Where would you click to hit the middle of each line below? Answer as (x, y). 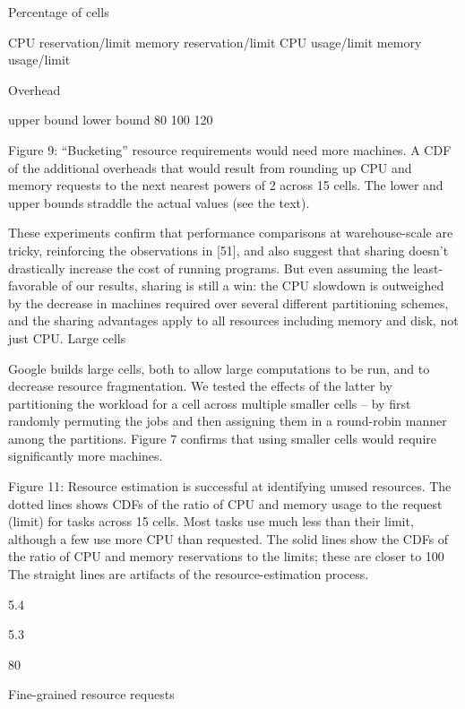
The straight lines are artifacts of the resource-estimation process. (189, 574)
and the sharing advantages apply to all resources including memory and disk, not (233, 320)
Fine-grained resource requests (91, 694)
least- (428, 268)
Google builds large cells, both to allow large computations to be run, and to (219, 368)
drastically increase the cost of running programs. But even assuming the (209, 268)
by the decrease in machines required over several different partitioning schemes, (228, 303)
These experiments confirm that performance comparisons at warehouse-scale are (231, 233)
